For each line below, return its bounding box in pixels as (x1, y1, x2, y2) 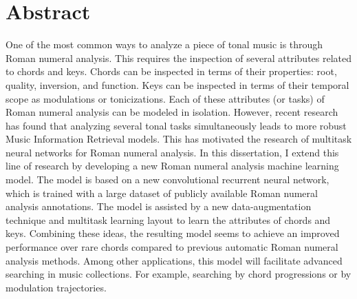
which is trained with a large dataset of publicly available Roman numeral (6, 185, 318, 200)
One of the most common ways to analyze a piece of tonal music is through (6, 37, 323, 52)
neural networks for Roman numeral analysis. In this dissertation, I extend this (6, 145, 339, 159)
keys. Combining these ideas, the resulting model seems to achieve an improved (6, 226, 340, 240)
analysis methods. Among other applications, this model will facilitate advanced (6, 253, 343, 267)
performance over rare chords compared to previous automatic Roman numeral (6, 240, 338, 254)
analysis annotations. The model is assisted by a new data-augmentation (6, 199, 312, 214)
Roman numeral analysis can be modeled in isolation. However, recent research (6, 105, 338, 119)
